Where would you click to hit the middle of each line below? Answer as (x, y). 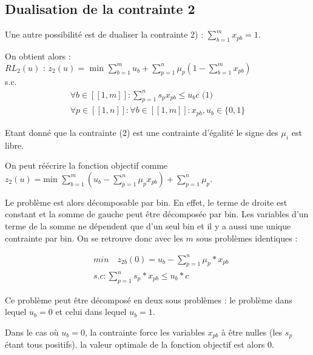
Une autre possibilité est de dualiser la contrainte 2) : (104, 34)
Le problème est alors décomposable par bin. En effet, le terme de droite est (146, 202)
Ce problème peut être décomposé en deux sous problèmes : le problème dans (149, 299)
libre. (15, 145)
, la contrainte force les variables (145, 332)
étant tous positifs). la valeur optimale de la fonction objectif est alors (135, 344)
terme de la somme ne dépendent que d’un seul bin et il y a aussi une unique (148, 225)
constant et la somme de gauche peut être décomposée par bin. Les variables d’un (157, 214)
